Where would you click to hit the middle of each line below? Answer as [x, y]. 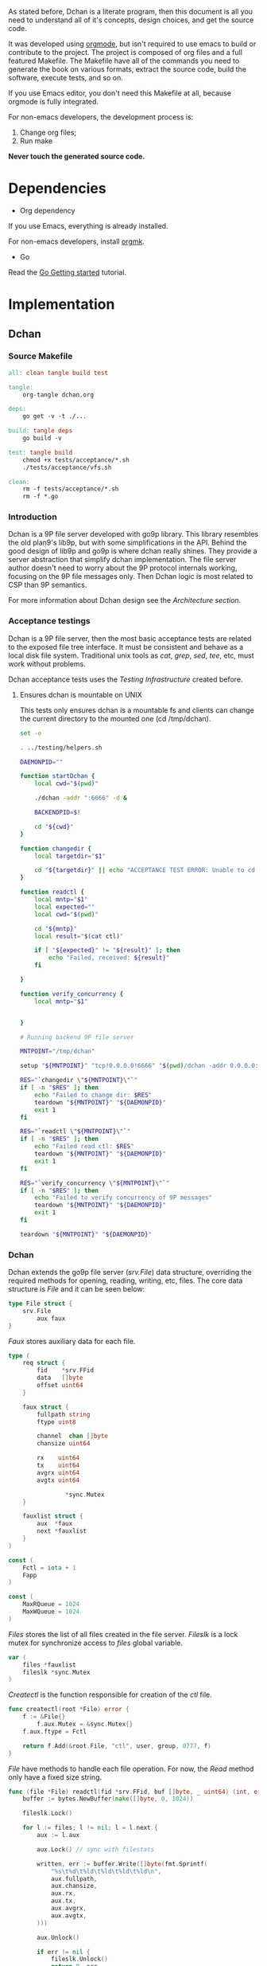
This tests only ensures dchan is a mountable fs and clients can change [137, 710]
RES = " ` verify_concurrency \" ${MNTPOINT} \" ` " [95, 1183]
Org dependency [47, 210]
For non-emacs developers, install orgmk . [76, 241]
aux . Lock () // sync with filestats [96, 1849]
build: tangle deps [41, 431]
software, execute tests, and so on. [66, 78]
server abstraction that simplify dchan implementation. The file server [122, 560]
